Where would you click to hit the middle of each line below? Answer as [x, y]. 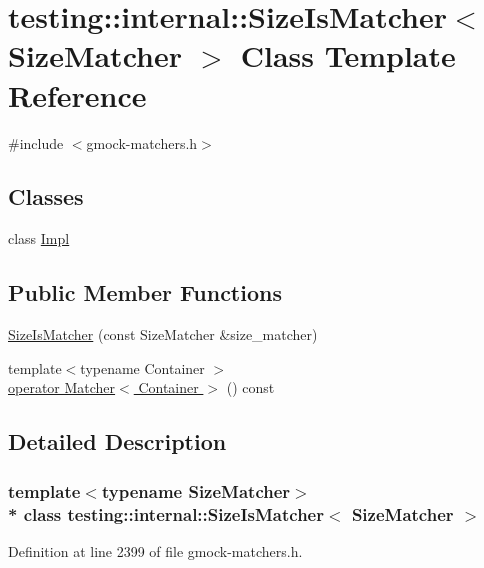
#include [36, 142]
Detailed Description [117, 441]
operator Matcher [62, 387]
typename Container [142, 367]
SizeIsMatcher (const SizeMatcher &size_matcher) [163, 334]
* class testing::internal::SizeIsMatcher [166, 513]
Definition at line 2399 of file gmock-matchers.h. [155, 550]
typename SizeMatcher [196, 490]
